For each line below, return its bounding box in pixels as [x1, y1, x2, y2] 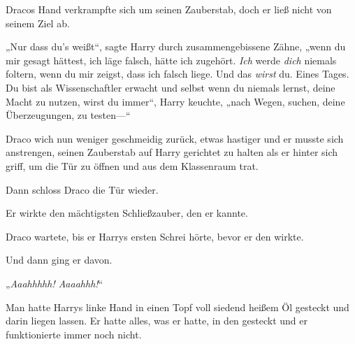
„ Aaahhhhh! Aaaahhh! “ [6, 275, 103, 290]
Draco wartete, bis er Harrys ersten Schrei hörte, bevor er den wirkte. [6, 229, 304, 243]
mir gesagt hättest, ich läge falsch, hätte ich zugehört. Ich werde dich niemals [6, 52, 337, 67]
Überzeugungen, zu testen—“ [6, 108, 131, 122]
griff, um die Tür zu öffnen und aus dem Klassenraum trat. [6, 158, 259, 173]
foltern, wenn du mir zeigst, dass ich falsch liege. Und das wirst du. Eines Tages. [6, 66, 349, 81]
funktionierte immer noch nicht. [6, 327, 142, 341]
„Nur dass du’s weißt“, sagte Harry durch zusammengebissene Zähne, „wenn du [6, 39, 346, 54]
